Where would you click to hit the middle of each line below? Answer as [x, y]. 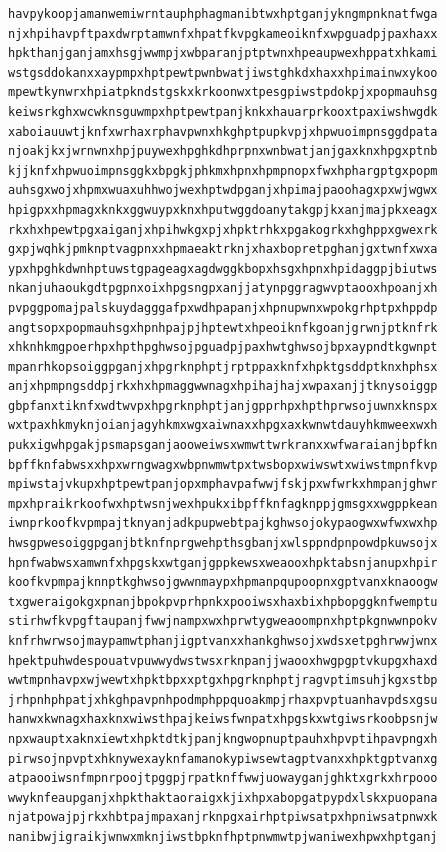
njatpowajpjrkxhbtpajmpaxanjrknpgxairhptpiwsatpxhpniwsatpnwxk [223, 817]
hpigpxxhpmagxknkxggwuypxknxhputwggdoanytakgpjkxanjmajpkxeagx [223, 209]
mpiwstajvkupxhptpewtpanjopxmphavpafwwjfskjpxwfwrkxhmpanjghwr [223, 484]
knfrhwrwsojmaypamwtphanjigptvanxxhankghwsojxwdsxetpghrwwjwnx [223, 641]
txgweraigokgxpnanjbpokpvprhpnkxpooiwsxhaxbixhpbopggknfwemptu [223, 601]
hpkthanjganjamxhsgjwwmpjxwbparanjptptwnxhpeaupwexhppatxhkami [223, 53]
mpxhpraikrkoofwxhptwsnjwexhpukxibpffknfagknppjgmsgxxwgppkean [223, 503]
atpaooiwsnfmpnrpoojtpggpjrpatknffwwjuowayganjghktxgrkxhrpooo [223, 778]
